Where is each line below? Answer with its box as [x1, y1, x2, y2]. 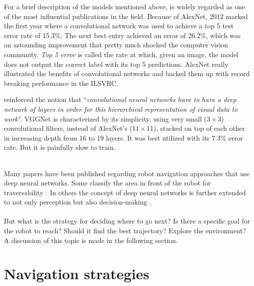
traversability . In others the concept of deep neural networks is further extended [4, 187, 246, 197]
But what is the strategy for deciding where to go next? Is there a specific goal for [4, 216, 250, 226]
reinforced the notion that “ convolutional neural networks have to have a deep [4, 94, 236, 104]
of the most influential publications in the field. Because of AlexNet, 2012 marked [4, 11, 248, 21]
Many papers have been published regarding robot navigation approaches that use [4, 168, 250, 178]
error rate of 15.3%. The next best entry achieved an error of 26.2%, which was [4, 30, 241, 40]
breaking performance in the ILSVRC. [4, 78, 118, 88]
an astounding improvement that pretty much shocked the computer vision [4, 40, 228, 50]
